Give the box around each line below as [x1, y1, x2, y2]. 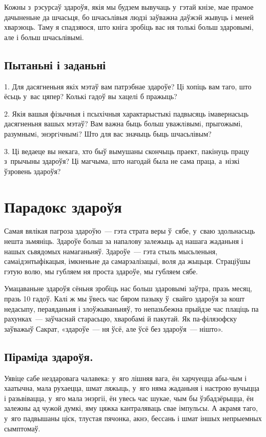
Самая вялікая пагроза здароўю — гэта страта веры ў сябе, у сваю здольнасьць [4, 225, 255, 236]
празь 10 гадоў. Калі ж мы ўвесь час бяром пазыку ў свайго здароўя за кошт [4, 293, 245, 304]
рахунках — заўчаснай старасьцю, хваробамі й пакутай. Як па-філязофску [4, 313, 237, 324]
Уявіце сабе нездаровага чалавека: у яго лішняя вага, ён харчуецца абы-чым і [4, 372, 247, 383]
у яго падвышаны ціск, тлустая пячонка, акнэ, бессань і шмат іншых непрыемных [4, 412, 262, 423]
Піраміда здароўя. [4, 348, 93, 364]
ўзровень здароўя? [4, 165, 61, 176]
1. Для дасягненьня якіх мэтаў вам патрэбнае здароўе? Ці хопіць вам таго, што [4, 81, 252, 91]
